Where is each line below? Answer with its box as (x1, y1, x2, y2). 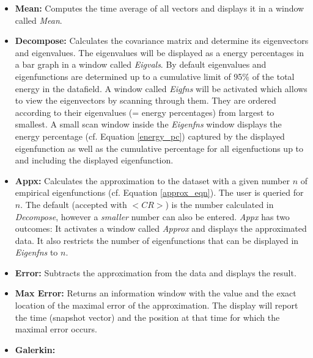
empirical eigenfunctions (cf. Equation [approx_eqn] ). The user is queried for (15, 186, 304, 199)
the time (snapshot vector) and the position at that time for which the (15, 310, 280, 323)
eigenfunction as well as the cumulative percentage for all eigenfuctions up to (15, 141, 304, 154)
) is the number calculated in (165, 198, 274, 210)
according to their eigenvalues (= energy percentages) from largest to (15, 106, 274, 118)
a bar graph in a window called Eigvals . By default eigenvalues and (15, 58, 267, 71)
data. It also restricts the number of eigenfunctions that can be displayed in (15, 234, 299, 246)
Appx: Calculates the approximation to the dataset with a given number (15, 174, 290, 187)
